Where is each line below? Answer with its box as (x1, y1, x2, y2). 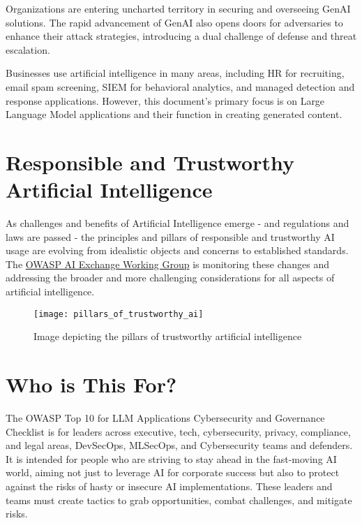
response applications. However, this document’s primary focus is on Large (6, 93, 325, 108)
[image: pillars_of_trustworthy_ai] (33, 309, 204, 319)
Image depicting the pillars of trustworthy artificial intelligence (33, 329, 302, 344)
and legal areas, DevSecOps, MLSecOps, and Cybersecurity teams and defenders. (6, 438, 353, 452)
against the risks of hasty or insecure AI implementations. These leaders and (6, 478, 333, 493)
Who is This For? (6, 370, 177, 399)
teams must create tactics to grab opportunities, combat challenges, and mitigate (6, 492, 352, 507)
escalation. (6, 42, 50, 57)
